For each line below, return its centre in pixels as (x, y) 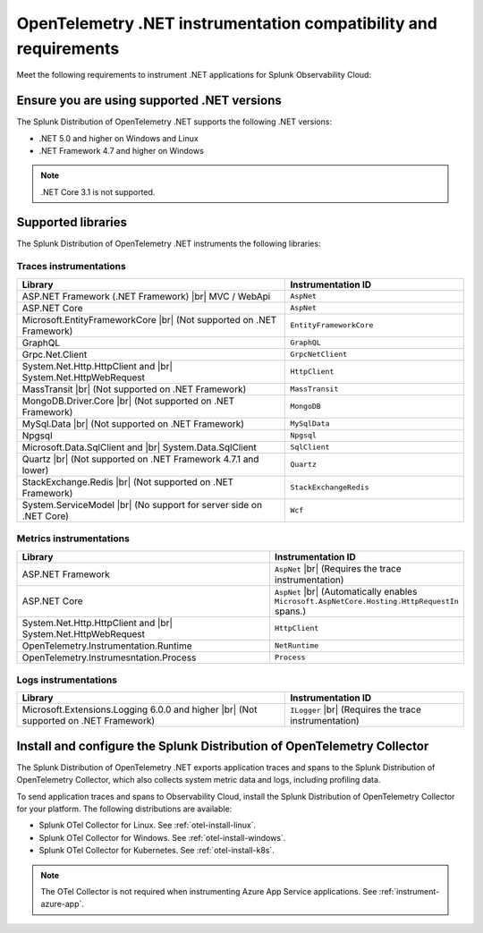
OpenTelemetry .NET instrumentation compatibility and (227, 23)
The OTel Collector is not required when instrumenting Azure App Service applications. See (209, 891)
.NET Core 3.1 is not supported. (98, 191)
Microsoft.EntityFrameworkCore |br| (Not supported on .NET (149, 319)
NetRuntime (297, 645)
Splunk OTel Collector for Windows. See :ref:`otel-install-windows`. (162, 837)
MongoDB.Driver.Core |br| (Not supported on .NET (128, 401)
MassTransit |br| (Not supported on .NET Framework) (134, 389)
